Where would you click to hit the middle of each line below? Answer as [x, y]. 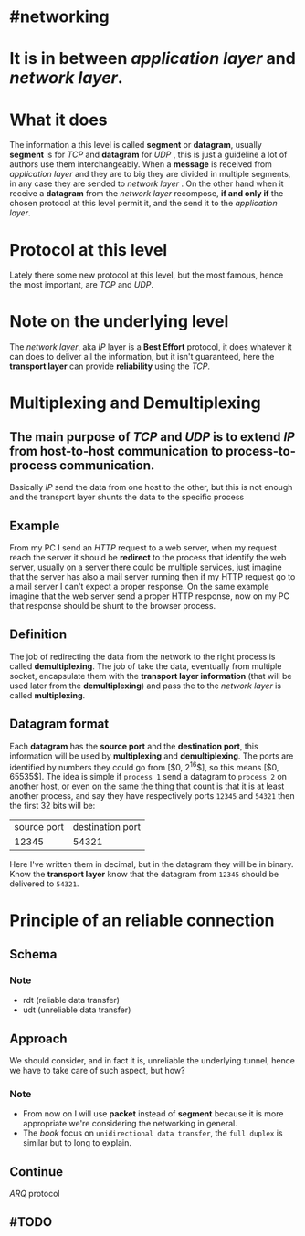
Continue [37, 1172]
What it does [58, 120]
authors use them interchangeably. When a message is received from [141, 164]
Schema [33, 954]
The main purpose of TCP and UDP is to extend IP [152, 437]
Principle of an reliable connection [142, 921]
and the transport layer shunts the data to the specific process [127, 497]
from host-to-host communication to [116, 450]
